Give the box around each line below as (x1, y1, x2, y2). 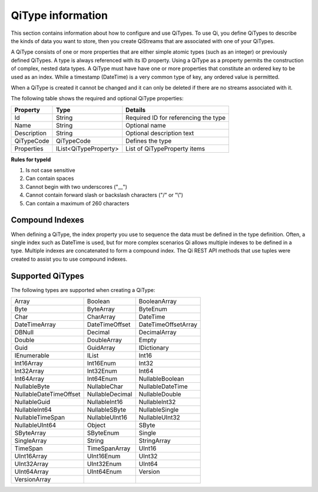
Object (87, 421, 106, 429)
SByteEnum (87, 429, 120, 437)
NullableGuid (14, 398, 51, 406)
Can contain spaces (25, 175, 74, 182)
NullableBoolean (138, 375, 184, 383)
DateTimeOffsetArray (138, 320, 197, 329)
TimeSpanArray (87, 444, 131, 452)
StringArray (138, 437, 171, 445)
